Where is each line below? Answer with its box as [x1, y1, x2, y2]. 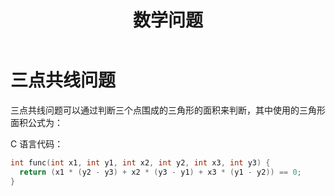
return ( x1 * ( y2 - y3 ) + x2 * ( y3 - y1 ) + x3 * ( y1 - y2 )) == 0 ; [19, 167, 302, 177]
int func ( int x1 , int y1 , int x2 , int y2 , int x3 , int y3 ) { [10, 157, 271, 168]
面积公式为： [10, 116, 63, 128]
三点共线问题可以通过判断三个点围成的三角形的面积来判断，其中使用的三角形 [10, 104, 326, 116]
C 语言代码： [10, 137, 64, 150]
